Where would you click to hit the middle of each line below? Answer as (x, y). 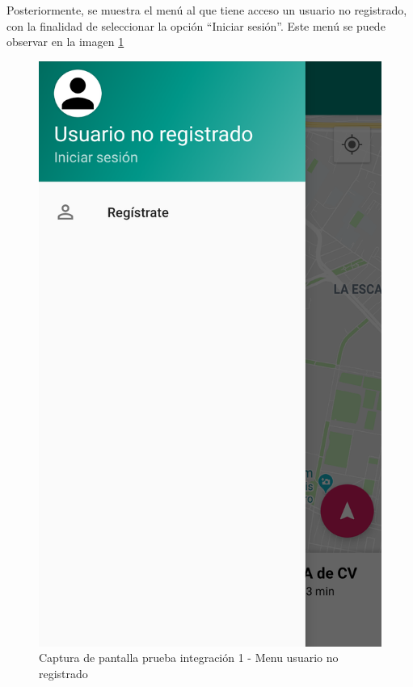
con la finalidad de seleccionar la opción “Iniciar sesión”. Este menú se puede (196, 25)
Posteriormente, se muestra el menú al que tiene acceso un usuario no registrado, (207, 10)
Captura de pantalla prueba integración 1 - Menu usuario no (189, 658)
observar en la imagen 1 (65, 42)
